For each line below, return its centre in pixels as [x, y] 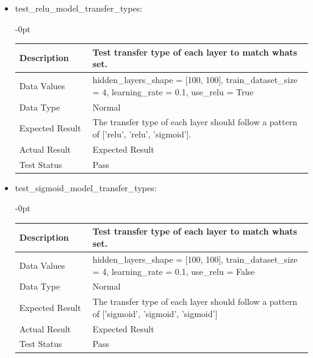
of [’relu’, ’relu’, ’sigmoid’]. [142, 134]
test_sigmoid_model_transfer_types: [86, 187]
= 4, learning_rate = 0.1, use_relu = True [173, 91]
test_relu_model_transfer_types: [79, 8]
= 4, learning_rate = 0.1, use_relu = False [174, 271]
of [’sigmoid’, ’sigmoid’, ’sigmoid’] [155, 313]
